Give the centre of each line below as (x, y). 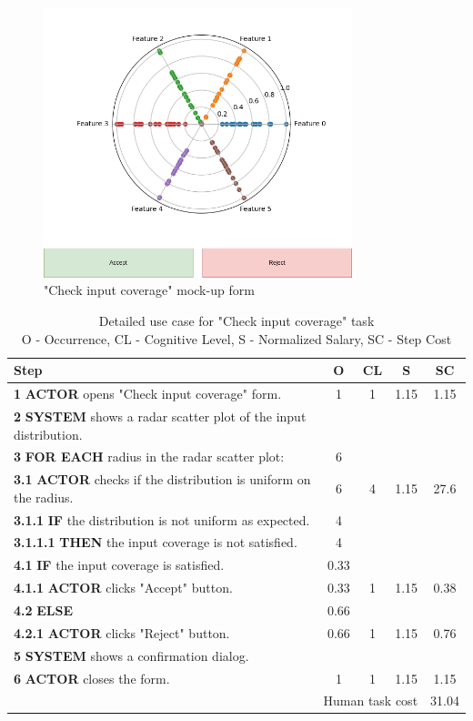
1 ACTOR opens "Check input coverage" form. (148, 394)
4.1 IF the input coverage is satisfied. (119, 565)
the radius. (44, 497)
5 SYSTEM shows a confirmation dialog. (131, 655)
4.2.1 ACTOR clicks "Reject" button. (122, 632)
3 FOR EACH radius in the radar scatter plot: (149, 457)
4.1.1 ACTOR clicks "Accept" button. (123, 588)
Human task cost (371, 701)
